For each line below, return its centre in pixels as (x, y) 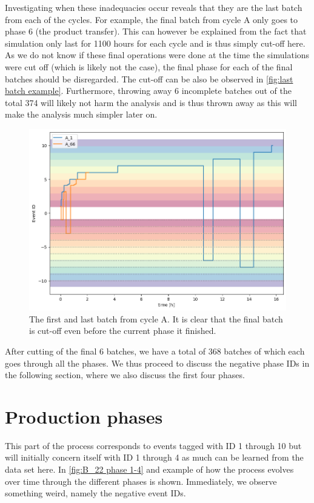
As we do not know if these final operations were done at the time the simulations (157, 55)
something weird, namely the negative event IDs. (95, 493)
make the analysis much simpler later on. (81, 114)
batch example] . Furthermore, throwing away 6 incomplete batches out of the (148, 91)
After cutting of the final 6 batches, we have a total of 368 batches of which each (155, 351)
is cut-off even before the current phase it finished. (123, 331)
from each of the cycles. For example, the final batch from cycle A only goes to (152, 19)
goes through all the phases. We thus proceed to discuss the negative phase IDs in (157, 363)
